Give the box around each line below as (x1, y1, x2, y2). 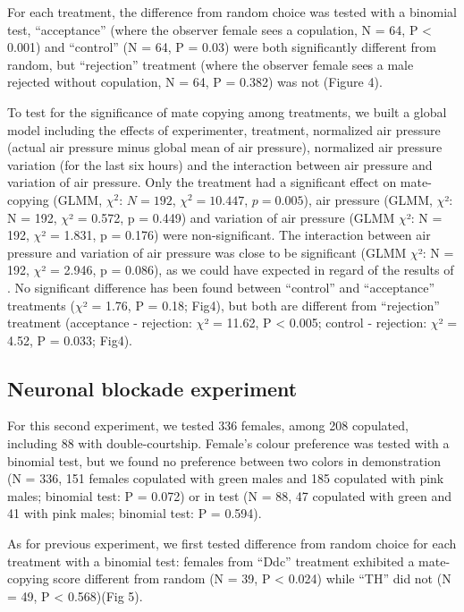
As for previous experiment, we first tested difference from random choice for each (7, 534, 457, 553)
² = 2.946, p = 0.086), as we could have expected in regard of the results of (41, 260, 454, 279)
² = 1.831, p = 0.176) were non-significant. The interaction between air (41, 225, 431, 244)
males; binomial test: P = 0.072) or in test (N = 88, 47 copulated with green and (7, 486, 452, 505)
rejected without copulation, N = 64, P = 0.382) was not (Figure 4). (7, 72, 383, 91)
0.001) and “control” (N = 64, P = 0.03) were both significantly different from (7, 38, 436, 56)
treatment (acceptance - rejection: (7, 313, 192, 332)
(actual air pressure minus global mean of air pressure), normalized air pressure (7, 138, 443, 157)
